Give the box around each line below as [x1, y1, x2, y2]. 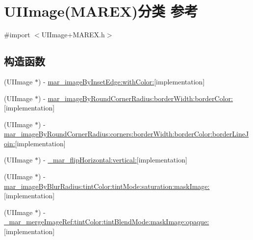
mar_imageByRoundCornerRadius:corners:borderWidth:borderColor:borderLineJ [4, 129, 249, 139]
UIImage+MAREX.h [41, 29, 105, 40]
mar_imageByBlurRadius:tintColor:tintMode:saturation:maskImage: [4, 181, 210, 191]
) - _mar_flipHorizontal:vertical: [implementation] [38, 155, 187, 165]
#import [4, 29, 30, 40]
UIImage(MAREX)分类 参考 [4, 1, 198, 21]
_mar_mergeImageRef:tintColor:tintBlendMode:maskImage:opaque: [4, 216, 209, 227]
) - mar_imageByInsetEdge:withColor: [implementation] [38, 76, 205, 86]
